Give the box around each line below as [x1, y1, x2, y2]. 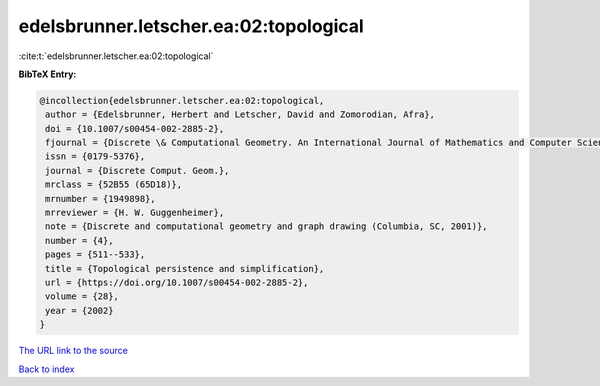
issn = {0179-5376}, [45, 151, 146, 162]
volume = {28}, [45, 291, 120, 302]
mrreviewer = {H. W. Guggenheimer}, [45, 207, 225, 219]
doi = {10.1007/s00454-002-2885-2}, [45, 123, 225, 134]
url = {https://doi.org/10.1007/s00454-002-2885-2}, [45, 277, 309, 288]
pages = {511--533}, [45, 249, 146, 260]
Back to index [18, 363, 75, 375]
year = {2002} [45, 305, 114, 316]
